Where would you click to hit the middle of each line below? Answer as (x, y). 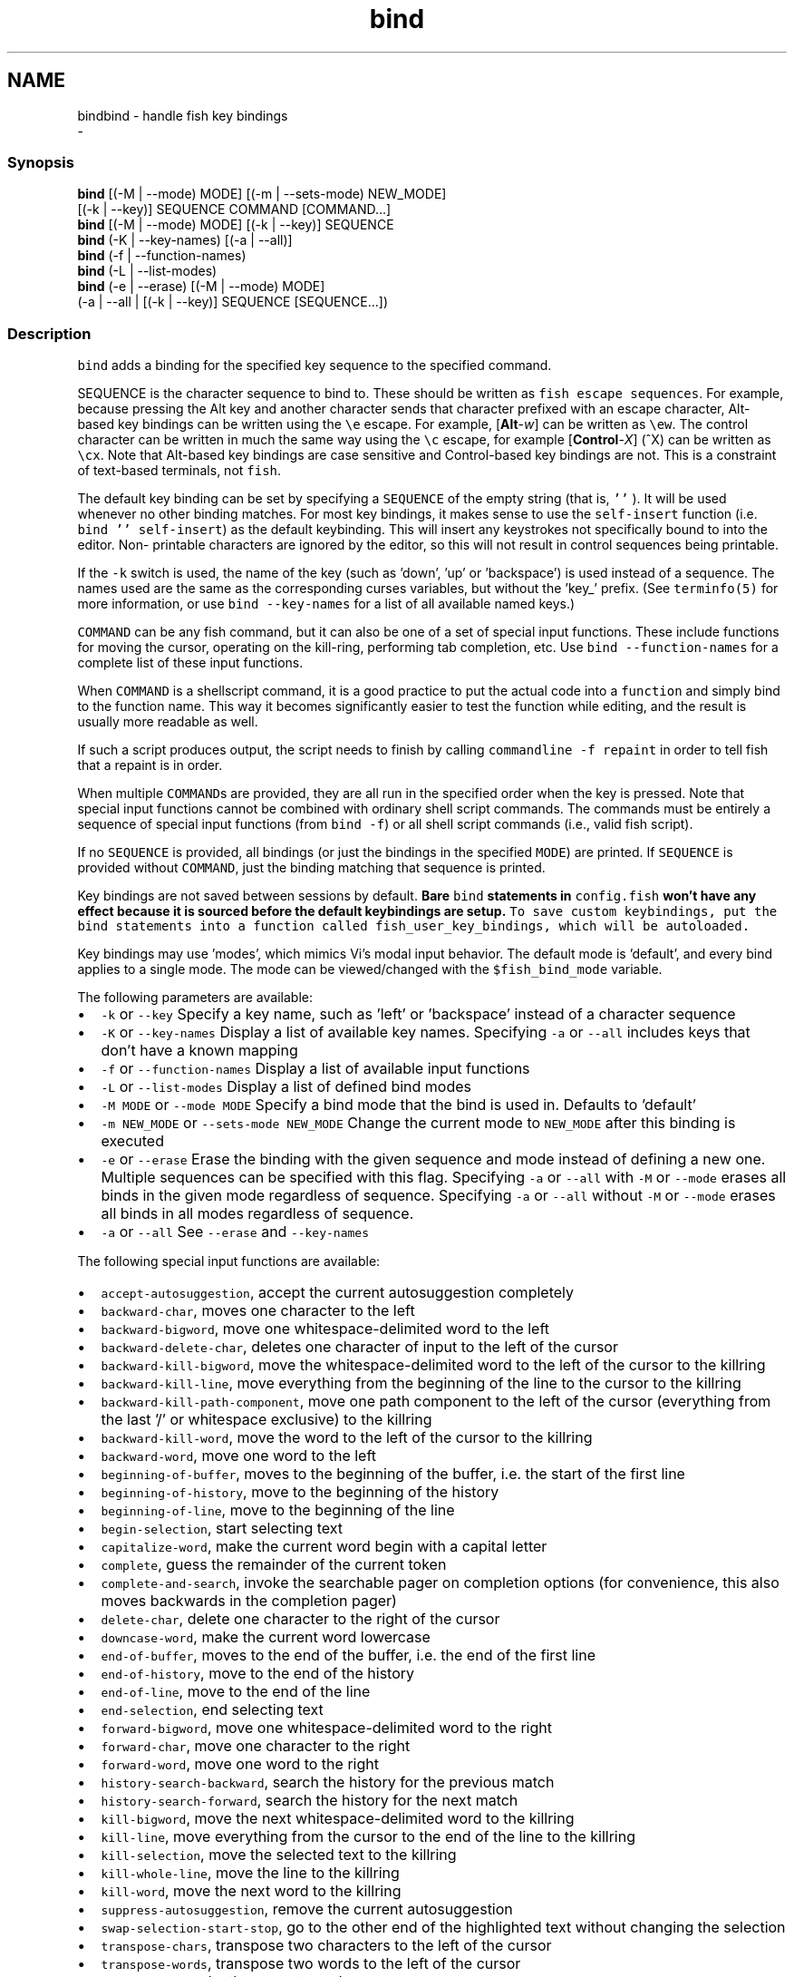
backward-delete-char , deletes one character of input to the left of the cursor (359, 1347)
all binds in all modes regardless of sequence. (257, 1214)
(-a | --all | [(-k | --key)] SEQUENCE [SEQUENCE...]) (233, 302)
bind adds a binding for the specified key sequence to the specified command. (315, 365)
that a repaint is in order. (150, 765)
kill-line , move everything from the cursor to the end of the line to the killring (368, 1837)
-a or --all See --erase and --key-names (235, 1232)
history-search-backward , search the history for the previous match (328, 1782)
